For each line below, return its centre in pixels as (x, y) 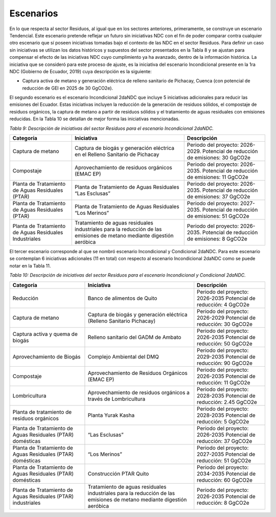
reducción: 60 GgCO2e (225, 480)
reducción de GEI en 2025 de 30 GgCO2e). (68, 88)
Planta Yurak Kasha (111, 415)
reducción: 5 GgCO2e (223, 421)
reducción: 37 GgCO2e (225, 441)
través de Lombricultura (117, 399)
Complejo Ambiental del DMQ (123, 356)
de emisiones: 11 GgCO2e (217, 177)
